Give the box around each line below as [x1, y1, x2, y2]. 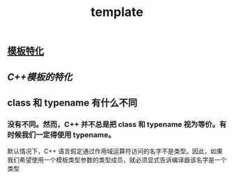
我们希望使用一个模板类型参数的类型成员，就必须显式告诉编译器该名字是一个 [7, 156, 227, 164]
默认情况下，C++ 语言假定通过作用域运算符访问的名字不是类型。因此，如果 [7, 147, 223, 155]
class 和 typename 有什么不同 [7, 97, 138, 109]
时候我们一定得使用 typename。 [7, 130, 116, 139]
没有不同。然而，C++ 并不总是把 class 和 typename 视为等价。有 [7, 119, 227, 129]
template [90, 4, 144, 20]
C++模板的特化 [7, 71, 73, 83]
